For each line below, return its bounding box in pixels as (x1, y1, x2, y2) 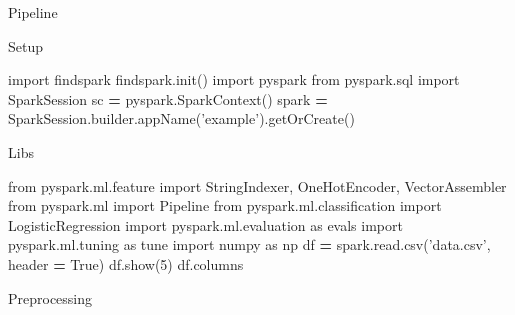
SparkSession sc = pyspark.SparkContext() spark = (8, 88, 328, 109)
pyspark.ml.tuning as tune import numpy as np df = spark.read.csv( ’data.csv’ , (8, 234, 491, 255)
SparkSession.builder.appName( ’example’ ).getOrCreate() (8, 108, 355, 129)
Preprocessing (8, 287, 93, 308)
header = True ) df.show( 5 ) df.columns (8, 253, 244, 274)
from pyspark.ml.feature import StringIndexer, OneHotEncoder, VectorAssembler (8, 175, 507, 196)
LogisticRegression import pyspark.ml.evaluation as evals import (8, 214, 403, 235)
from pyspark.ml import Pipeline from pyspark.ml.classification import (8, 195, 442, 216)
